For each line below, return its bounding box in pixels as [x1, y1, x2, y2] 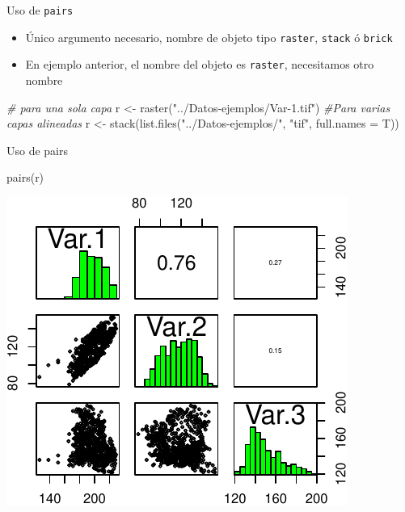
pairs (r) [6, 169, 44, 186]
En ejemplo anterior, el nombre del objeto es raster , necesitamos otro [25, 56, 374, 73]
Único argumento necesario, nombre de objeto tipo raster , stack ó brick [25, 28, 393, 45]
